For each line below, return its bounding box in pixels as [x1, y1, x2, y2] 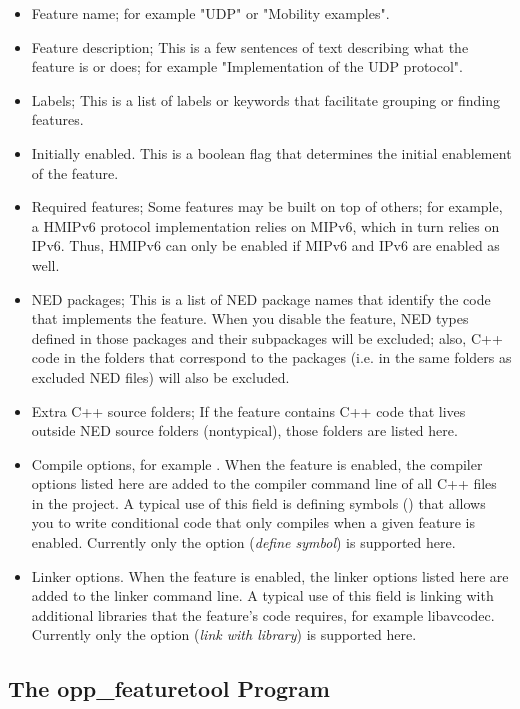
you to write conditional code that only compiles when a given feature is [31, 512, 475, 533]
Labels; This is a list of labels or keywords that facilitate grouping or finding [31, 89, 501, 110]
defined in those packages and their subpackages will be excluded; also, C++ [31, 327, 503, 348]
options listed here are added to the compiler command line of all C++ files [31, 473, 497, 494]
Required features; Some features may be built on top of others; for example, [31, 196, 503, 217]
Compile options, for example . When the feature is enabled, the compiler [31, 453, 483, 474]
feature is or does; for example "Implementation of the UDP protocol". [31, 56, 463, 77]
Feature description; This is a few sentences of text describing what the [31, 36, 469, 57]
